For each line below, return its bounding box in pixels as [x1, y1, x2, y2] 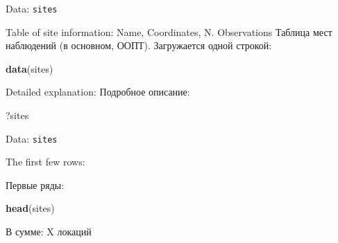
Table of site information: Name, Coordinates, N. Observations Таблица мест [6, 24, 332, 39]
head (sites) [6, 201, 55, 215]
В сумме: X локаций [6, 224, 92, 239]
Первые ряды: [6, 177, 65, 192]
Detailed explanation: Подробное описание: [6, 84, 190, 99]
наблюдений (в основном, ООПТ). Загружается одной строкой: [6, 38, 272, 53]
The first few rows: [6, 154, 85, 169]
